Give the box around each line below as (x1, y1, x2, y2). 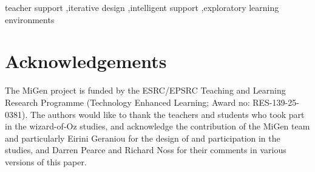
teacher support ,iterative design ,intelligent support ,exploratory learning (5, 1, 279, 13)
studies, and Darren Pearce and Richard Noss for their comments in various (5, 143, 286, 156)
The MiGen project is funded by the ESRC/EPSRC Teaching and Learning (5, 84, 286, 97)
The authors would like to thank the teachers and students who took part (30, 108, 305, 120)
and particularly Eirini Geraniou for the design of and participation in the (5, 131, 280, 144)
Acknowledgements (5, 49, 167, 74)
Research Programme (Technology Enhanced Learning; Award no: (5, 95, 250, 108)
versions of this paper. (5, 155, 87, 168)
